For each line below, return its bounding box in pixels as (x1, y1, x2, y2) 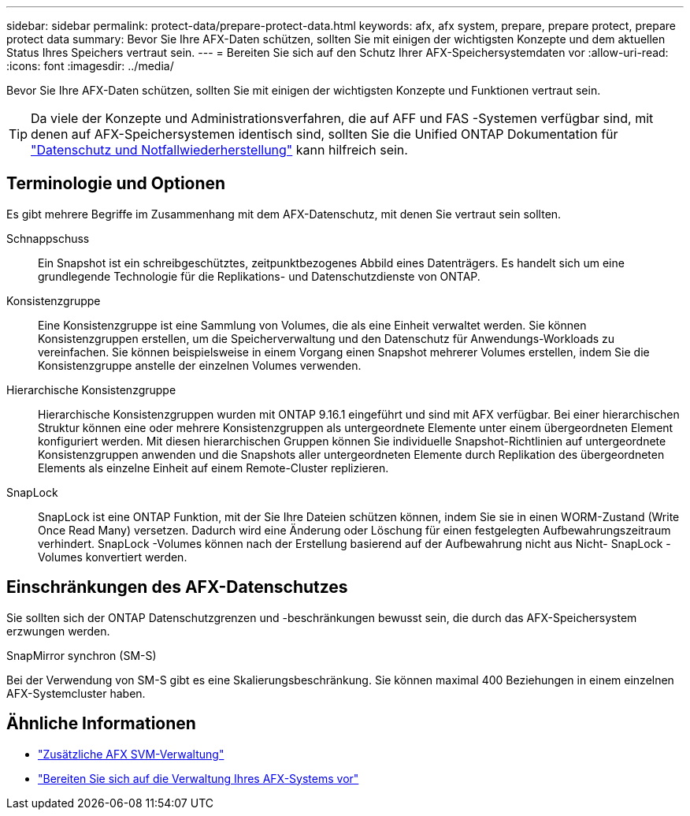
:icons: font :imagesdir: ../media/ (6, 59, 174, 73)
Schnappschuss (6, 231, 90, 245)
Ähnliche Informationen (6, 714, 196, 734)
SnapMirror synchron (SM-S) (6, 648, 157, 662)
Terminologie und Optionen (6, 173, 226, 194)
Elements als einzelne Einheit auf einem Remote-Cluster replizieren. (38, 460, 389, 475)
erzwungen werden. (6, 624, 110, 638)
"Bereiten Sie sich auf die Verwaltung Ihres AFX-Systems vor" (38, 771, 359, 785)
